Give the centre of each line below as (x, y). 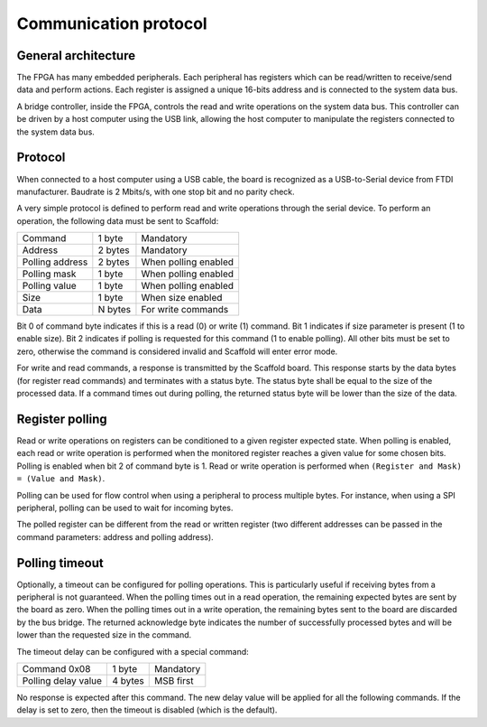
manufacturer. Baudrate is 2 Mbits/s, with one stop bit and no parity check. (156, 191)
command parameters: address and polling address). (115, 536)
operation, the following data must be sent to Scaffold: (118, 220)
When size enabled (182, 298)
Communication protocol (112, 23)
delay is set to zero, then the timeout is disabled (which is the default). (147, 710)
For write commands (185, 310)
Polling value (49, 286)
